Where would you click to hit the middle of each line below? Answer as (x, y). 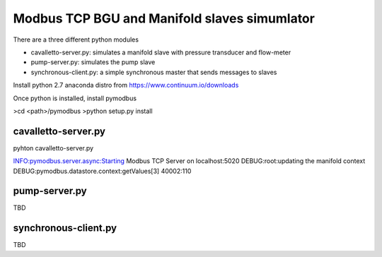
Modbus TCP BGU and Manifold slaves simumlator (164, 18)
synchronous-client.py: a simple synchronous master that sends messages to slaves (154, 72)
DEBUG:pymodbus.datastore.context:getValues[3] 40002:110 (102, 171)
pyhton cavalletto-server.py (53, 148)
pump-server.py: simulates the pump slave (93, 62)
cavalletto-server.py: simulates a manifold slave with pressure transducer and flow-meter (161, 52)
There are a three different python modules (76, 40)
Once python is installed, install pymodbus (75, 98)
